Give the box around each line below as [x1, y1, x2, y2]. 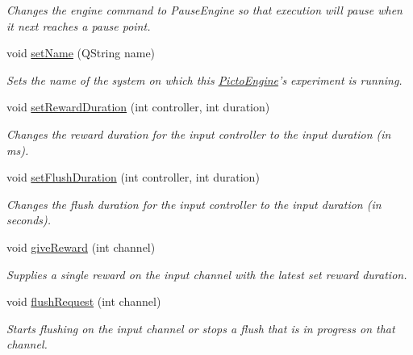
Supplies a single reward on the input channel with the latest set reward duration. [6, 265, 407, 282]
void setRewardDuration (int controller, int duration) [6, 98, 270, 115]
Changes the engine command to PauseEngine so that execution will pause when [6, 2, 403, 18]
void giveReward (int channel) [6, 238, 156, 255]
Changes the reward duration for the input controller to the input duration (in [6, 125, 391, 142]
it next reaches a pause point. [6, 17, 151, 34]
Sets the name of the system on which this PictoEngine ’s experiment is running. [6, 71, 403, 88]
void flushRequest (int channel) [6, 293, 161, 310]
